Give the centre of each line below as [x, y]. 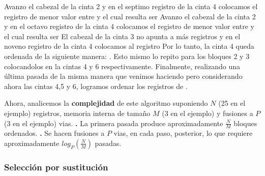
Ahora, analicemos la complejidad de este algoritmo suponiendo [106, 103]
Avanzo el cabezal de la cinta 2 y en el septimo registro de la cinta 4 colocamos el [131, 6]
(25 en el [232, 103]
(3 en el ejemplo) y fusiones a [208, 113]
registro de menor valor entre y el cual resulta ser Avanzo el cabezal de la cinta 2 [130, 16]
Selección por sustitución [56, 167]
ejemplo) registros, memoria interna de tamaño [77, 113]
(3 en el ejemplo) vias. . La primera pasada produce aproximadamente [114, 123]
